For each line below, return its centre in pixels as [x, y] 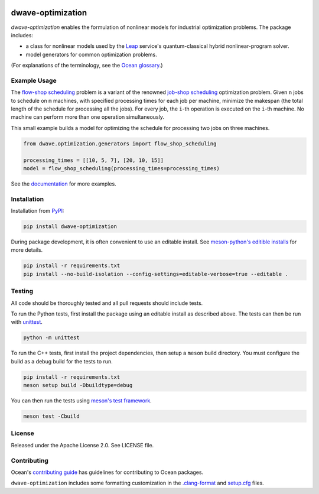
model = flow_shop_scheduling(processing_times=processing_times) [121, 168]
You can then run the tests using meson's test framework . [81, 401]
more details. [27, 250]
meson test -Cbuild [51, 416]
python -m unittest [51, 338]
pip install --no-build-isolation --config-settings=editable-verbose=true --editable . [156, 274]
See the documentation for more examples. [64, 184]
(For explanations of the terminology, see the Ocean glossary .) [87, 66]
